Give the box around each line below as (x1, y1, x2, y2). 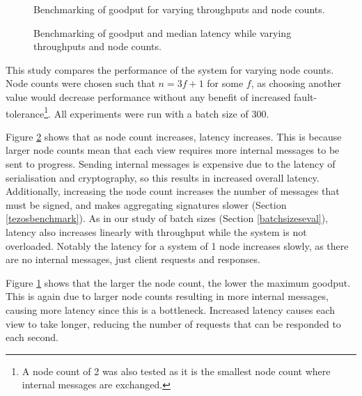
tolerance (6, 106, 45, 120)
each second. (6, 330, 58, 344)
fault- (294, 89, 317, 104)
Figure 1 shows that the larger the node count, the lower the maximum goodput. (6, 275, 351, 290)
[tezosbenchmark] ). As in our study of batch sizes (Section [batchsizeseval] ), (6, 211, 329, 225)
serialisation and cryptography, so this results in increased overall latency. (6, 170, 320, 184)
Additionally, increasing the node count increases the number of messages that (6, 184, 340, 198)
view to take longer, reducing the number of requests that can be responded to (6, 316, 341, 331)
